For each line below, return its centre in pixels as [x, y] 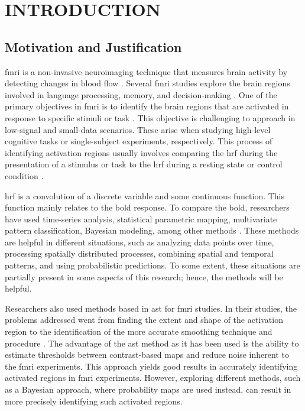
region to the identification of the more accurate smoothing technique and [139, 331]
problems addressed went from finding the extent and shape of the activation [144, 320]
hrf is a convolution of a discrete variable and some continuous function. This [145, 195]
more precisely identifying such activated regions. [94, 401]
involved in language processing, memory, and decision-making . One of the [141, 94]
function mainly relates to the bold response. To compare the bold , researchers [147, 207]
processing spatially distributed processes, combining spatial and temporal [139, 253]
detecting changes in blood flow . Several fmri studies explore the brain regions [147, 83]
